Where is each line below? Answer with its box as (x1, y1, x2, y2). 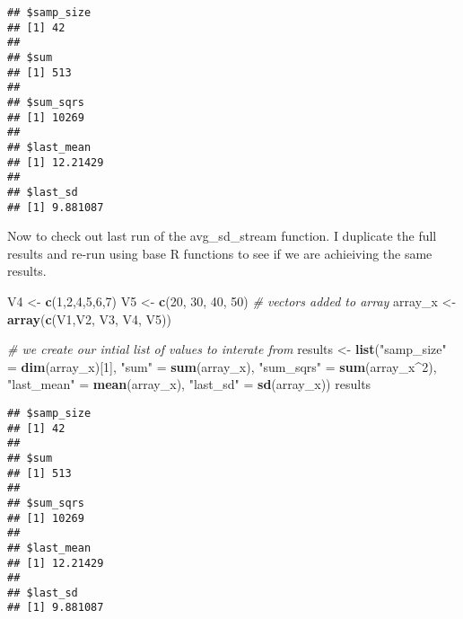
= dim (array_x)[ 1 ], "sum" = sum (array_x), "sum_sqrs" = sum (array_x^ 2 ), (7, 357, 437, 376)
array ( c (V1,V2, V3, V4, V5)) (7, 309, 171, 328)
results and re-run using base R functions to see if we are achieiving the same (7, 243, 432, 262)
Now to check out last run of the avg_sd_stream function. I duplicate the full (7, 226, 437, 245)
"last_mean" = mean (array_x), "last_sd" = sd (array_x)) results (7, 375, 371, 394)
